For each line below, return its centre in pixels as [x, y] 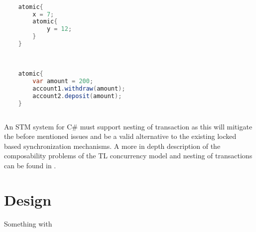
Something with [28, 223]
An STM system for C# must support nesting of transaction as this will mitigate [128, 126]
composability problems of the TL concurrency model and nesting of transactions [128, 156]
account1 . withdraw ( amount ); [79, 89]
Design [28, 199]
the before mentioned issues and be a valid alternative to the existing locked [120, 136]
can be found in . [30, 166]
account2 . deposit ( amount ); [77, 96]
